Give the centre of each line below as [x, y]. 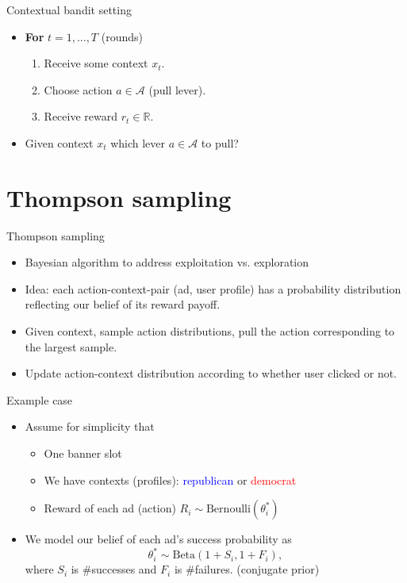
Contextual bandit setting [69, 10]
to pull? [220, 142]
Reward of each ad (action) [110, 508]
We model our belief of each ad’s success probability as [158, 539]
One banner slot [83, 453]
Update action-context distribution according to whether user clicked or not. [211, 373]
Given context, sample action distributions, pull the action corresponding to [210, 331]
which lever [138, 142]
